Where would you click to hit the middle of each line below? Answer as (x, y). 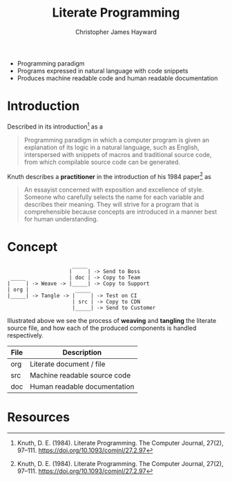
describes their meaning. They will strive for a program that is (112, 205)
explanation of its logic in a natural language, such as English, (112, 147)
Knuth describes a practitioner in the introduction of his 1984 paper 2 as (109, 176)
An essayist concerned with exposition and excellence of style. (114, 190)
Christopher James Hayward (116, 32)
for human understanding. (61, 219)
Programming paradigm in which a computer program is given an (116, 140)
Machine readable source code (80, 376)
